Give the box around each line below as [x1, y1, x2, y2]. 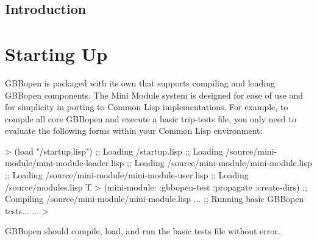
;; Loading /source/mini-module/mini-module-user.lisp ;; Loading [5, 169, 249, 181]
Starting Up [5, 41, 108, 66]
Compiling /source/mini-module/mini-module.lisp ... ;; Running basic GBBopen [5, 192, 304, 205]
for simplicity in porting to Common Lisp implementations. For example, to [5, 100, 288, 113]
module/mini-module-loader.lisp [5, 156, 124, 169]
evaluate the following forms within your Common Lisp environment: [5, 124, 263, 137]
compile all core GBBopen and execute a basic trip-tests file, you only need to [5, 112, 296, 125]
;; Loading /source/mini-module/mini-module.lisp [127, 156, 312, 169]
